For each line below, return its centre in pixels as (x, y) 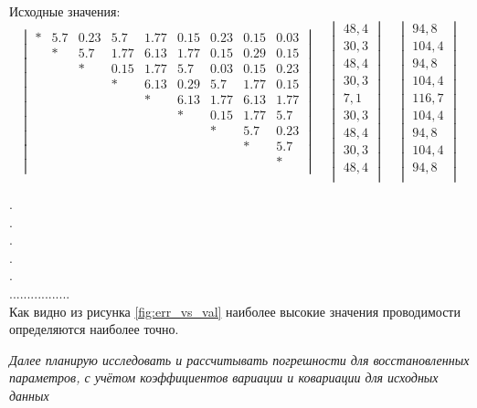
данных (29, 396)
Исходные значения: (65, 11)
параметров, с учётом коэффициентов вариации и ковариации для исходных (224, 377)
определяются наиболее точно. (94, 329)
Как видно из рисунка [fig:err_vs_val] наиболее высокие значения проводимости (235, 311)
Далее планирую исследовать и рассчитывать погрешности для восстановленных (239, 359)
